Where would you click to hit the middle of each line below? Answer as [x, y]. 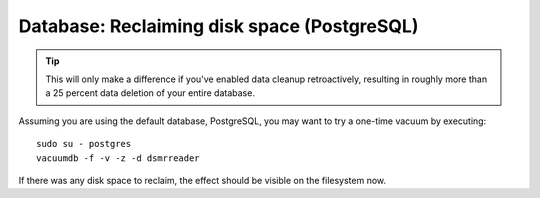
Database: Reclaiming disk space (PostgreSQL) [218, 26]
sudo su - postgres [84, 144]
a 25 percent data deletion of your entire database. [150, 93]
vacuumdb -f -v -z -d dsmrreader [118, 158]
